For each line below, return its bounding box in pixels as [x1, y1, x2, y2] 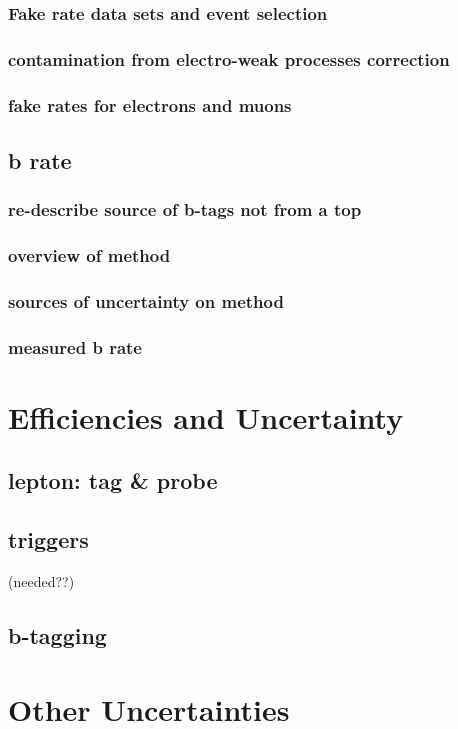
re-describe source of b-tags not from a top [8, 197, 362, 222]
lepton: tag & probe [8, 465, 218, 496]
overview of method [8, 243, 171, 268]
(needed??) [8, 571, 75, 592]
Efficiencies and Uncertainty [8, 396, 404, 437]
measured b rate [8, 334, 142, 359]
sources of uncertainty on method [8, 288, 284, 313]
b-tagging [8, 620, 107, 651]
